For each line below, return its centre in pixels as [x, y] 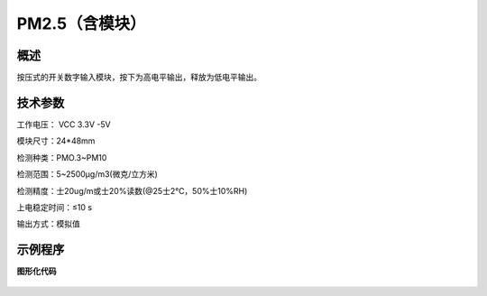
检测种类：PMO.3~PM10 [62, 157]
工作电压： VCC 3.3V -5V [64, 124]
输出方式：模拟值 [48, 224]
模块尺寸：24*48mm [56, 141]
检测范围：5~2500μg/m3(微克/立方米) [87, 174]
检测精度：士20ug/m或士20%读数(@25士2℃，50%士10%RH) [132, 190]
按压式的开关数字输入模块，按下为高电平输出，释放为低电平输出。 [139, 78]
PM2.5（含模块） [81, 23]
